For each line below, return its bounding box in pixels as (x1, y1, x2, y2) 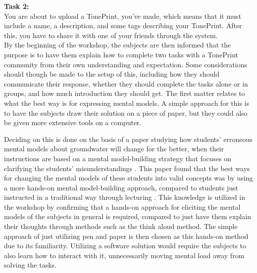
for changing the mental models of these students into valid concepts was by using (4, 173, 253, 183)
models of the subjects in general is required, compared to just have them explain (4, 211, 252, 222)
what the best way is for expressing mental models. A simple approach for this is (4, 97, 250, 108)
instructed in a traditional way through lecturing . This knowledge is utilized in (4, 192, 245, 202)
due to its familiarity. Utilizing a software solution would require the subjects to (4, 240, 247, 251)
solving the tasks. (4, 260, 57, 270)
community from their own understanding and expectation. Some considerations (4, 59, 247, 69)
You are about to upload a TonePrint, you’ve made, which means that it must (4, 10, 242, 21)
